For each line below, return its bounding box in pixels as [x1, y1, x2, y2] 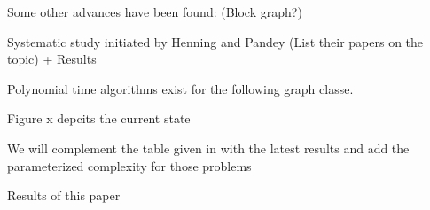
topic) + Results [7, 50, 97, 68]
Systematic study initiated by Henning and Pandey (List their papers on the [7, 32, 424, 51]
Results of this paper [7, 186, 121, 205]
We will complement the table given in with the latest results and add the [7, 138, 410, 157]
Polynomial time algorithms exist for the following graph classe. [7, 79, 354, 97]
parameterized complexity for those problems [7, 156, 252, 175]
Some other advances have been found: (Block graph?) [7, 3, 302, 20]
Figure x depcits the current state [7, 109, 191, 128]
